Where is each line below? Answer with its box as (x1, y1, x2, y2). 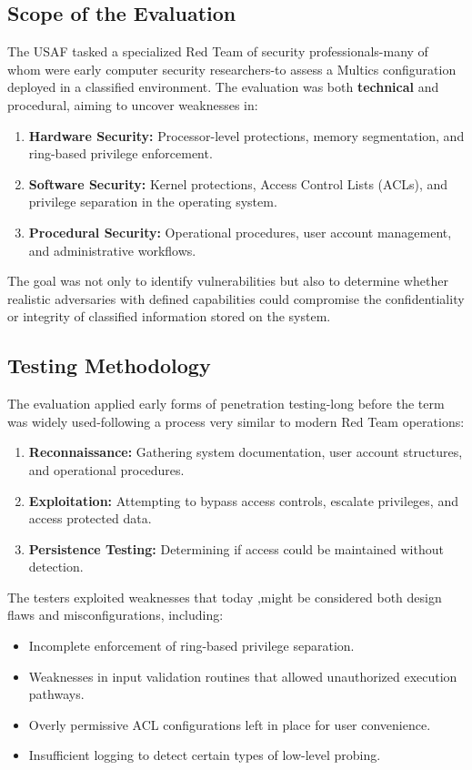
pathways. (28, 684, 85, 704)
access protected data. (28, 509, 152, 528)
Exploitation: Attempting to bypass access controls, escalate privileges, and (28, 491, 458, 510)
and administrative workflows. (28, 240, 196, 259)
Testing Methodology (7, 351, 211, 380)
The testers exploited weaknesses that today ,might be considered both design (7, 587, 442, 606)
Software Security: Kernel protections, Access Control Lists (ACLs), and (28, 174, 448, 193)
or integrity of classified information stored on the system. (7, 307, 331, 326)
